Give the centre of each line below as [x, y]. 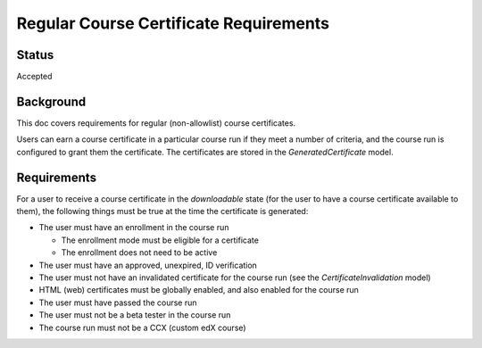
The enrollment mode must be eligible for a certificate [160, 240]
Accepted [34, 77]
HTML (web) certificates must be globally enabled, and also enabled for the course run [199, 290]
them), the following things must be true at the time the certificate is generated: [162, 211]
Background [51, 101]
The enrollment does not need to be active [139, 253]
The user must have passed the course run [118, 302]
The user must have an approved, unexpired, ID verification [148, 265]
